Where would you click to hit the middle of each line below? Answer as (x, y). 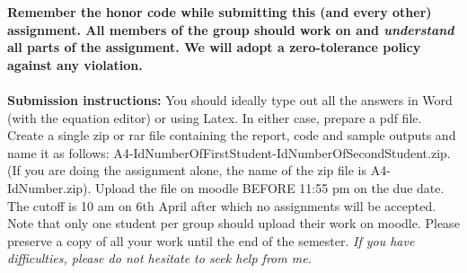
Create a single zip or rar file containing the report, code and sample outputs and (232, 135)
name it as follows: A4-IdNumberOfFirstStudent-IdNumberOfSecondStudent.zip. (229, 152)
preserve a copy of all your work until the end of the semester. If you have (211, 240)
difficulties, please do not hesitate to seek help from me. (159, 258)
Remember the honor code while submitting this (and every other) (220, 12)
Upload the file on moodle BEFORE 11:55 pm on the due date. (270, 187)
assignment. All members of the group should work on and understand (231, 29)
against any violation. (75, 64)
